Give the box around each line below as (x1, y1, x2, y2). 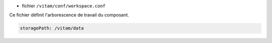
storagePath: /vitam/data (20, 25, 84, 31)
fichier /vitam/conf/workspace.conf (22, 3, 106, 8)
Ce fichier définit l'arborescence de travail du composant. (9, 12, 129, 18)
